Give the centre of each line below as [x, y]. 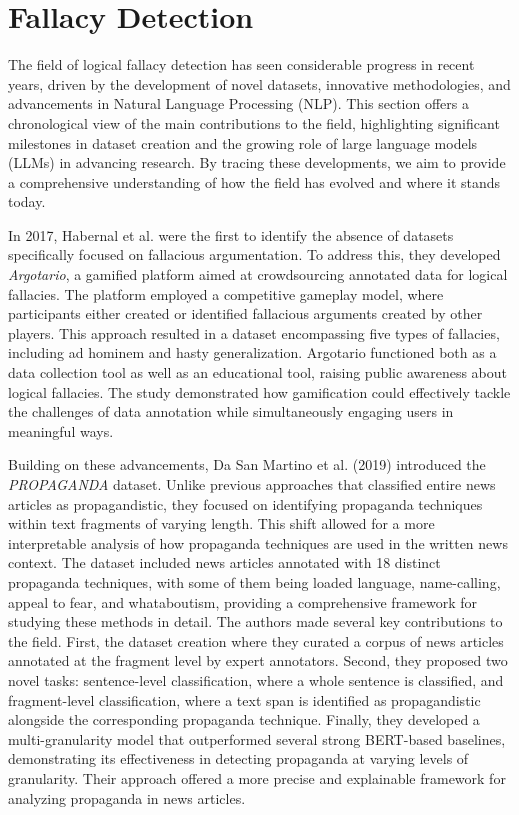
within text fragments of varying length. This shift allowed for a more [221, 523]
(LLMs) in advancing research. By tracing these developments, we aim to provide [257, 162]
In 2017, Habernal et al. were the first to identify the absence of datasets [231, 234]
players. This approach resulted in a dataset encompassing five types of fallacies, [254, 332]
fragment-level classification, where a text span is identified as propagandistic [244, 699]
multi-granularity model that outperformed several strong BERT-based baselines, [257, 738]
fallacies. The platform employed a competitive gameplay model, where [226, 293]
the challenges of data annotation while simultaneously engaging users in [231, 411]
